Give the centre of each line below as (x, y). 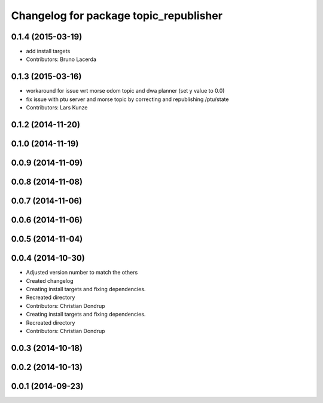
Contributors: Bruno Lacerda (61, 59)
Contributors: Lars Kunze (57, 108)
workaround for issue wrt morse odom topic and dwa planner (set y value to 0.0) (125, 91)
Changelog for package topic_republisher (117, 16)
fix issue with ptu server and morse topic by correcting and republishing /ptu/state (127, 99)
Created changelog (50, 280)
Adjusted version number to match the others (82, 273)
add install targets (48, 51)
